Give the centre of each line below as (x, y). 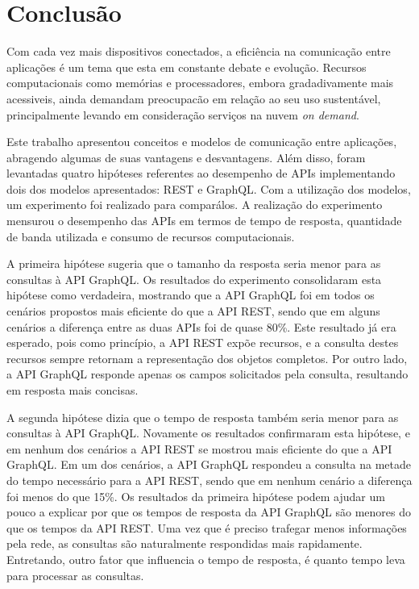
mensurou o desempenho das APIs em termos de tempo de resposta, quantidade (204, 221)
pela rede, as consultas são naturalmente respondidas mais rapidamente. (185, 543)
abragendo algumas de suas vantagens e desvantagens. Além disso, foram (186, 157)
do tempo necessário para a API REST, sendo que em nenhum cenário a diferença (209, 480)
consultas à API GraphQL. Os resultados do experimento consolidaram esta (194, 279)
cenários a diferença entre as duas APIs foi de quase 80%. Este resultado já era (201, 326)
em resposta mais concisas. (73, 390)
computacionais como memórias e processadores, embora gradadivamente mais (200, 83)
